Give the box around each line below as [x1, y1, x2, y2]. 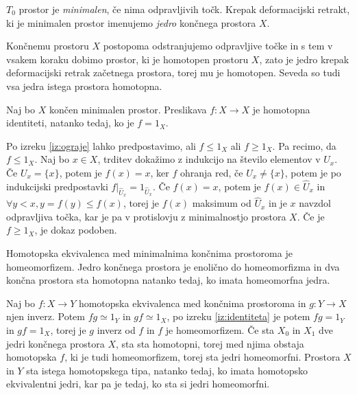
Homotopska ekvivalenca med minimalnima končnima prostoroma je [6, 245, 293, 260]
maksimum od [192, 196, 251, 210]
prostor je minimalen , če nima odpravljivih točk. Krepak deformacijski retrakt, [19, 2, 350, 16]
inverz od [97, 322, 136, 337]
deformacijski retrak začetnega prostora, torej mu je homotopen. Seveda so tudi [6, 65, 341, 80]
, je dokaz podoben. [34, 223, 117, 237]
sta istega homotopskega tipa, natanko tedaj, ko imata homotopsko [26, 363, 308, 377]
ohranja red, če [180, 165, 243, 179]
